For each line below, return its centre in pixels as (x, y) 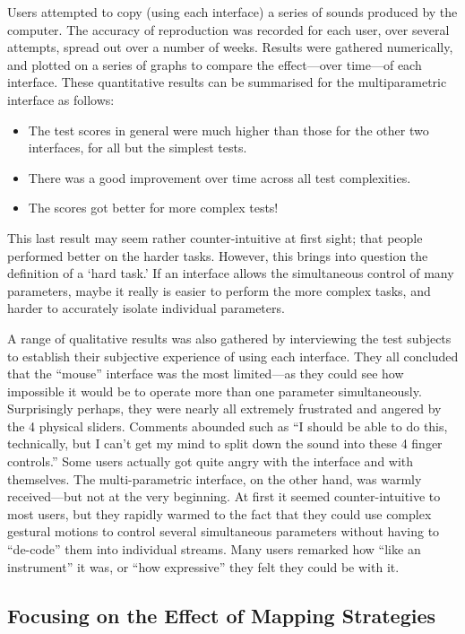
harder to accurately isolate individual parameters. (146, 308)
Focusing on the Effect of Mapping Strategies (222, 615)
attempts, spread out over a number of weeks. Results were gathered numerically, (230, 47)
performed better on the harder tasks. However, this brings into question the (218, 255)
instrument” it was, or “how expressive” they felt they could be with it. (203, 566)
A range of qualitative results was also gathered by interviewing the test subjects (229, 338)
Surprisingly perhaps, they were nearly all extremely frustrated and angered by (224, 408)
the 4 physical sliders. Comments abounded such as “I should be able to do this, (228, 426)
